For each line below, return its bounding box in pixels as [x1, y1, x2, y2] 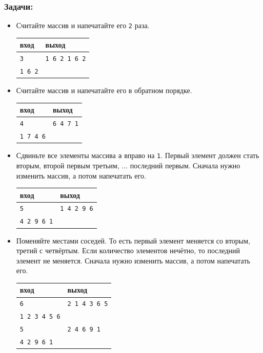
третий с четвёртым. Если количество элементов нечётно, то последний [16, 245, 240, 256]
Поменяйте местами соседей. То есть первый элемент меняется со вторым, [16, 235, 250, 246]
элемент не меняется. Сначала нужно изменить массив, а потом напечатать [16, 255, 250, 266]
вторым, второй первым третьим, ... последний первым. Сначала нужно [16, 160, 240, 170]
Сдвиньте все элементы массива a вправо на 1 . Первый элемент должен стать [16, 150, 259, 161]
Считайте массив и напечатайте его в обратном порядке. [16, 85, 192, 96]
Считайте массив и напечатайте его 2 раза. [16, 20, 150, 31]
